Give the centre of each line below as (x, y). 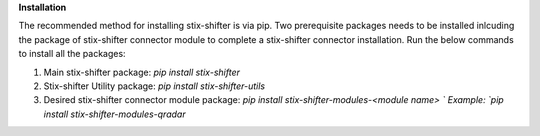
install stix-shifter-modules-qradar (114, 114)
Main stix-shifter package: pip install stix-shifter (141, 72)
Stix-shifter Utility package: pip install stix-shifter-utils (154, 86)
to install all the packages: (72, 54)
